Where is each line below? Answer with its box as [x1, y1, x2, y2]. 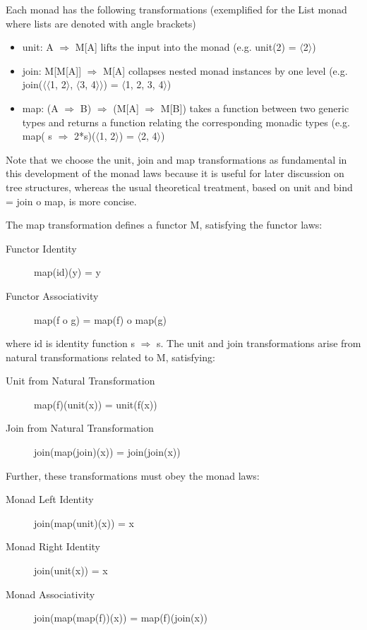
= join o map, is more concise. [6, 193, 137, 208]
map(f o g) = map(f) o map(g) [34, 312, 167, 327]
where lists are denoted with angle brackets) [6, 16, 196, 30]
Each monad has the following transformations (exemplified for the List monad [6, 2, 347, 16]
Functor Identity [6, 241, 77, 255]
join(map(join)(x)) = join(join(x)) [34, 444, 181, 459]
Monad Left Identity [6, 492, 94, 507]
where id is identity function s [6, 336, 135, 351]
